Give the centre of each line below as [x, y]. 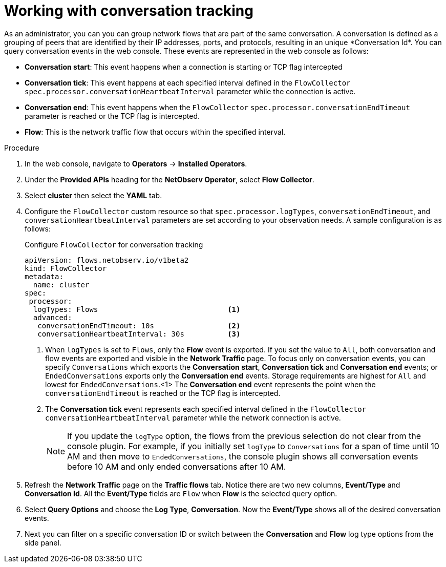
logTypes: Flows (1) [137, 309]
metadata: [44, 276]
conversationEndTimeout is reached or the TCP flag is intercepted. [163, 393]
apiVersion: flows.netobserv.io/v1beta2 [107, 260]
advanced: [52, 317]
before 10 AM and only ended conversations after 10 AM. [177, 466]
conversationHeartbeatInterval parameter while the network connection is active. [193, 417]
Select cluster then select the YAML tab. [93, 195]
